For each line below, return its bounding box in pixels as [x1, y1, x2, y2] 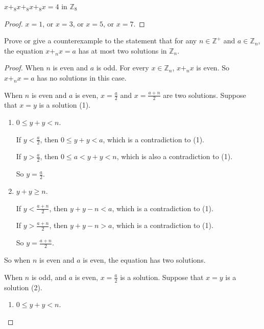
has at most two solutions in [78, 45, 167, 56]
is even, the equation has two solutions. [83, 255, 206, 265]
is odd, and [31, 271, 67, 282]
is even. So [196, 62, 229, 73]
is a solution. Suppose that [120, 271, 204, 282]
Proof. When [4, 62, 44, 73]
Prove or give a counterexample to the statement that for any [4, 35, 197, 46]
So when [4, 255, 31, 265]
